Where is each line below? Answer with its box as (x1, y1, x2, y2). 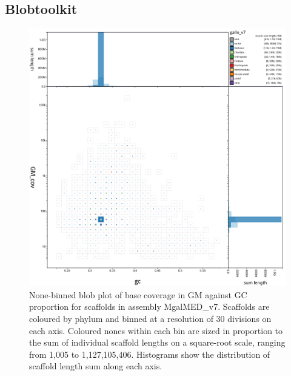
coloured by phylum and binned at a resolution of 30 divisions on (29, 312, 272, 324)
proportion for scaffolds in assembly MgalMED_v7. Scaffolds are (29, 300, 270, 313)
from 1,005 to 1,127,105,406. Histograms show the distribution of (29, 347, 270, 360)
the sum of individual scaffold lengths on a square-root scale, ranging (29, 336, 286, 349)
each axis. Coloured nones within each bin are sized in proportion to (29, 324, 283, 337)
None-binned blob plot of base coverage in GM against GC (29, 288, 247, 301)
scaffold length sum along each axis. (29, 360, 162, 372)
